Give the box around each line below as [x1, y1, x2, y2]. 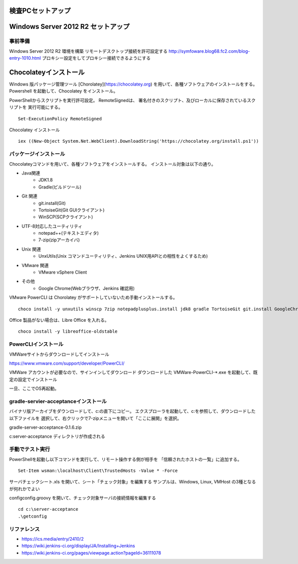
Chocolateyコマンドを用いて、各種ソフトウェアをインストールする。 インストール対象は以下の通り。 [9, 161, 216, 167]
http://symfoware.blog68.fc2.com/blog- [168, 48, 250, 54]
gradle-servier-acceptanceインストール [9, 398, 107, 405]
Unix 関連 [21, 246, 41, 252]
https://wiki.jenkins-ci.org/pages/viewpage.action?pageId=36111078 [21, 550, 161, 556]
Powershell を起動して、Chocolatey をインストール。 [9, 88, 118, 94]
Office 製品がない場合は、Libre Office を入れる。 [9, 317, 109, 323]
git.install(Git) [38, 200, 66, 206]
